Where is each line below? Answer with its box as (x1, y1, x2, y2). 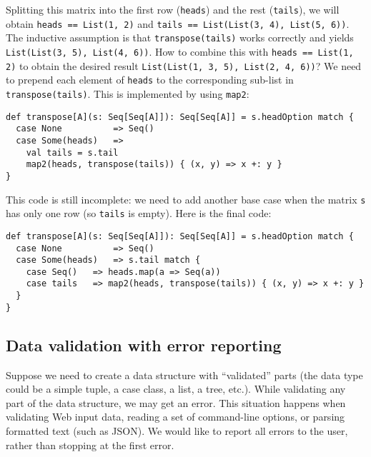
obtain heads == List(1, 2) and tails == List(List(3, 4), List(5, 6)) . (6, 16, 350, 31)
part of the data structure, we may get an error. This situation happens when (6, 395, 346, 410)
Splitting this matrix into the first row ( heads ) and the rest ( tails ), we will (6, 2, 340, 16)
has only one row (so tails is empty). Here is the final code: (6, 206, 272, 221)
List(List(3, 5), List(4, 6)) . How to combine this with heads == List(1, (6, 44, 354, 59)
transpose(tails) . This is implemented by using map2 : (6, 86, 249, 101)
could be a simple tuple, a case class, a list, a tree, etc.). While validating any (6, 381, 346, 396)
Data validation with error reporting (6, 333, 282, 356)
